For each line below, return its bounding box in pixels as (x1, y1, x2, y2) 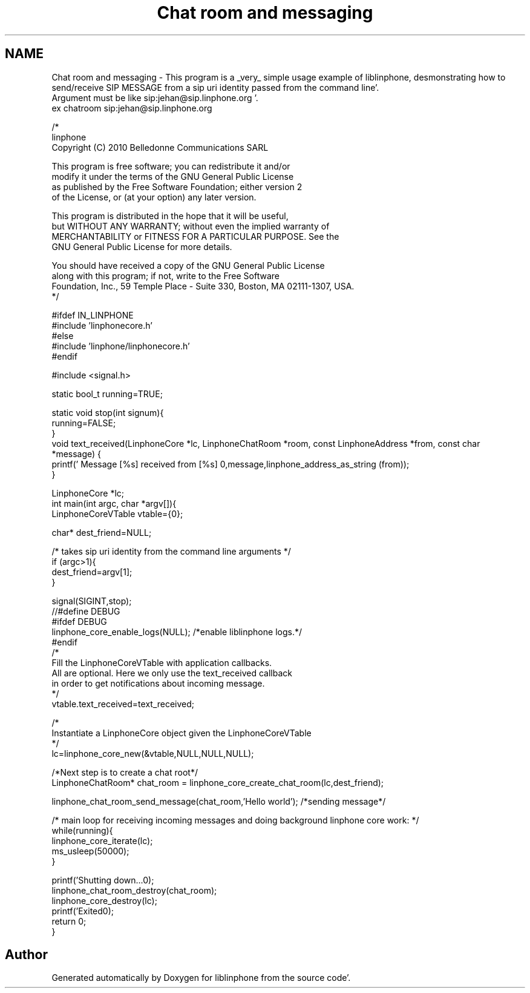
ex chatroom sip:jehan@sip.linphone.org (51, 102, 212, 113)
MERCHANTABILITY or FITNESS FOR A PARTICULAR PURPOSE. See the (51, 231, 339, 242)
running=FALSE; (51, 417, 116, 428)
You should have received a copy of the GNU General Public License (51, 260, 325, 271)
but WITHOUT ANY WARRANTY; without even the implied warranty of (51, 220, 330, 231)
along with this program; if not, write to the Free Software (51, 270, 280, 281)
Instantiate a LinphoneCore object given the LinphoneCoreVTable (51, 727, 312, 738)
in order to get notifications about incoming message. (51, 678, 265, 688)
